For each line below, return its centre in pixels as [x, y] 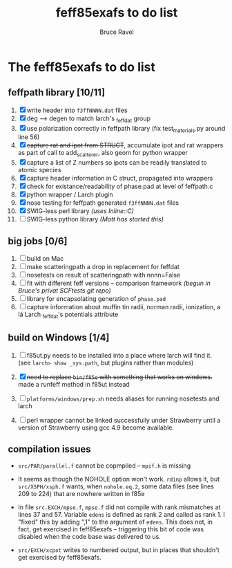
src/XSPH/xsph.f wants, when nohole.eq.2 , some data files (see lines [116, 486]
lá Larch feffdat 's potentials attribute [68, 315]
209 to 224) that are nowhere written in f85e [81, 494]
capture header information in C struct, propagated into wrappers [120, 178]
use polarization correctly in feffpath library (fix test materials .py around [126, 129]
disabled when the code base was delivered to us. [89, 537]
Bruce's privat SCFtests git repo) [64, 290]
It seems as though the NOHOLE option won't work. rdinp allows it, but [119, 479]
